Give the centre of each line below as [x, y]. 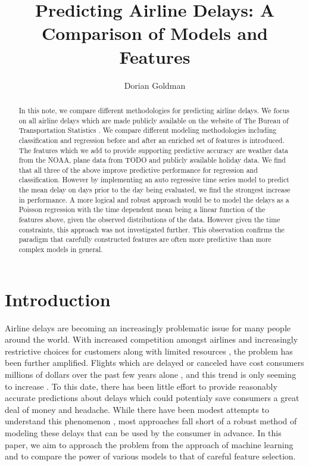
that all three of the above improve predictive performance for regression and [138, 170]
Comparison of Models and [155, 33]
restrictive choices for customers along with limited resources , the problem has [149, 351]
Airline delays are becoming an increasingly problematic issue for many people [148, 327]
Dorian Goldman [155, 85]
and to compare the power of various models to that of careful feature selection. [150, 456]
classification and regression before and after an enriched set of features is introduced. [152, 140]
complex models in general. [61, 249]
